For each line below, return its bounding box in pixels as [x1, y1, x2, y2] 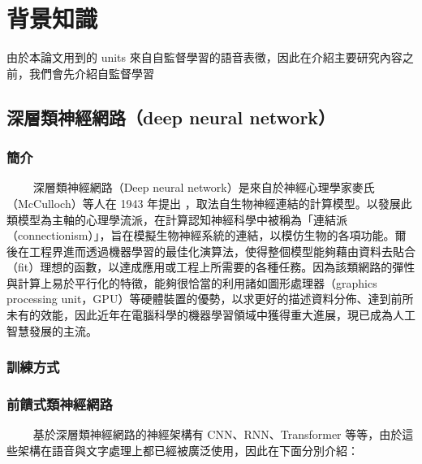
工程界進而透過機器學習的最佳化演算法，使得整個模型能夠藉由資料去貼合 [28, 242, 416, 259]
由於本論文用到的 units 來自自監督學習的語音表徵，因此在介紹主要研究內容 [6, 49, 403, 66]
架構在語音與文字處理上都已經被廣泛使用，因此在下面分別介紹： [17, 441, 359, 458]
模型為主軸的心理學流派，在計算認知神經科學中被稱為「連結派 [17, 210, 347, 228]
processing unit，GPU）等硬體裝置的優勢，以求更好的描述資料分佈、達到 [6, 290, 391, 307]
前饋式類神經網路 [6, 394, 113, 414]
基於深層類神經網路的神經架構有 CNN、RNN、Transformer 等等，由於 [32, 426, 403, 443]
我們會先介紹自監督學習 [28, 64, 154, 81]
